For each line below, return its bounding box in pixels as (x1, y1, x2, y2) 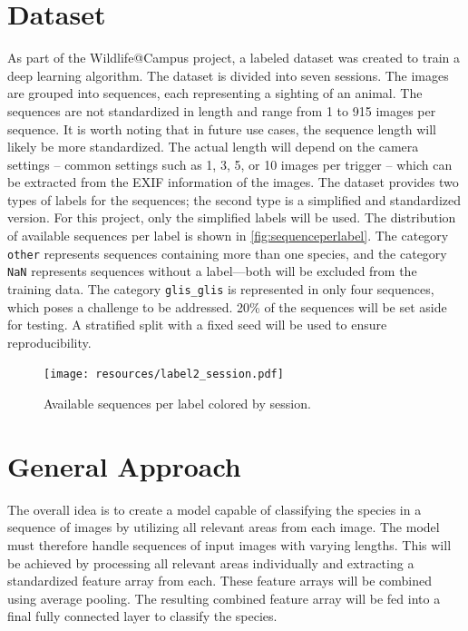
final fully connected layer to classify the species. (7, 606, 278, 626)
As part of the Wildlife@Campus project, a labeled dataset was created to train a (7, 48, 461, 67)
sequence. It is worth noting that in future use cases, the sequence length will (7, 119, 437, 138)
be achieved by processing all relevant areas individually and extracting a (7, 553, 414, 572)
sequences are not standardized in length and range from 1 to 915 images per (7, 101, 436, 120)
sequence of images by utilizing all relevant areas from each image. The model (7, 518, 440, 537)
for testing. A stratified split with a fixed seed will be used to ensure (7, 315, 387, 334)
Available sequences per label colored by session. (44, 394, 311, 413)
